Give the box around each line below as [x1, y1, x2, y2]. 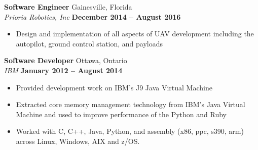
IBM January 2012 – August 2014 [4, 65, 123, 75]
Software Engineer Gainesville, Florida [4, 2, 132, 12]
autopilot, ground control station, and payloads [16, 38, 163, 48]
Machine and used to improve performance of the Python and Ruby [16, 109, 227, 119]
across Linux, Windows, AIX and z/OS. [16, 135, 140, 146]
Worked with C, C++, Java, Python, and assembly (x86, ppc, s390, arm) [16, 126, 244, 136]
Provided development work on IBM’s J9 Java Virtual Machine [16, 82, 212, 92]
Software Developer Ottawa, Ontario [4, 55, 127, 66]
